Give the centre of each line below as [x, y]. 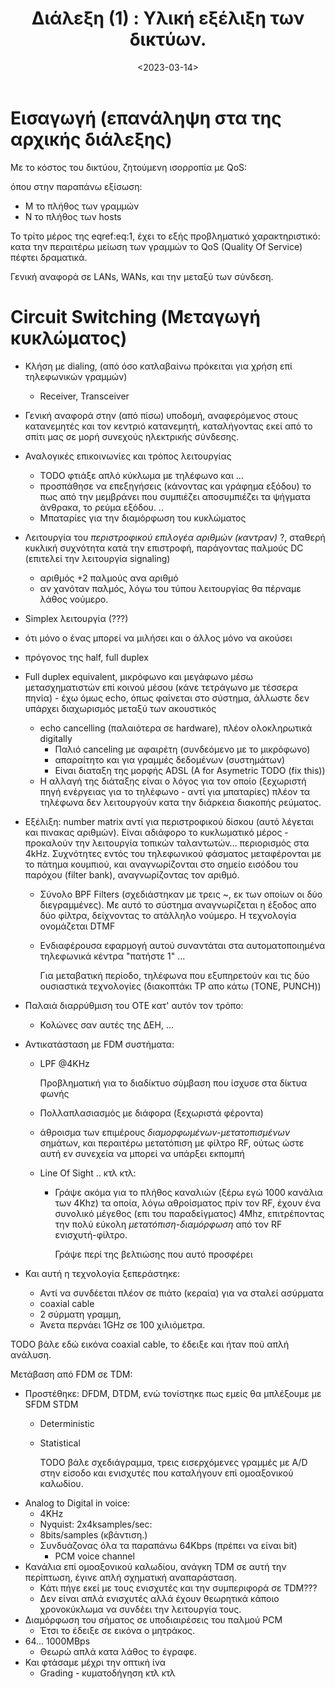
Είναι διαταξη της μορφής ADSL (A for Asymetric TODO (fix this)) [190, 770]
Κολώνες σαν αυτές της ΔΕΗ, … [107, 1024]
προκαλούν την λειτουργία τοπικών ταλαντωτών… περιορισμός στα [167, 843]
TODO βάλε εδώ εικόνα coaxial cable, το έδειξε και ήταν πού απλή [150, 1344]
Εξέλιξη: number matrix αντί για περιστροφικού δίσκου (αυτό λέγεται [169, 821]
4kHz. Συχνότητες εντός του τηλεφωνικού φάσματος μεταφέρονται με [173, 853]
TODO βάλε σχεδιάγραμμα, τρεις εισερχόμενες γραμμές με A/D [173, 1462]
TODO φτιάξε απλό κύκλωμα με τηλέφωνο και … [141, 475]
